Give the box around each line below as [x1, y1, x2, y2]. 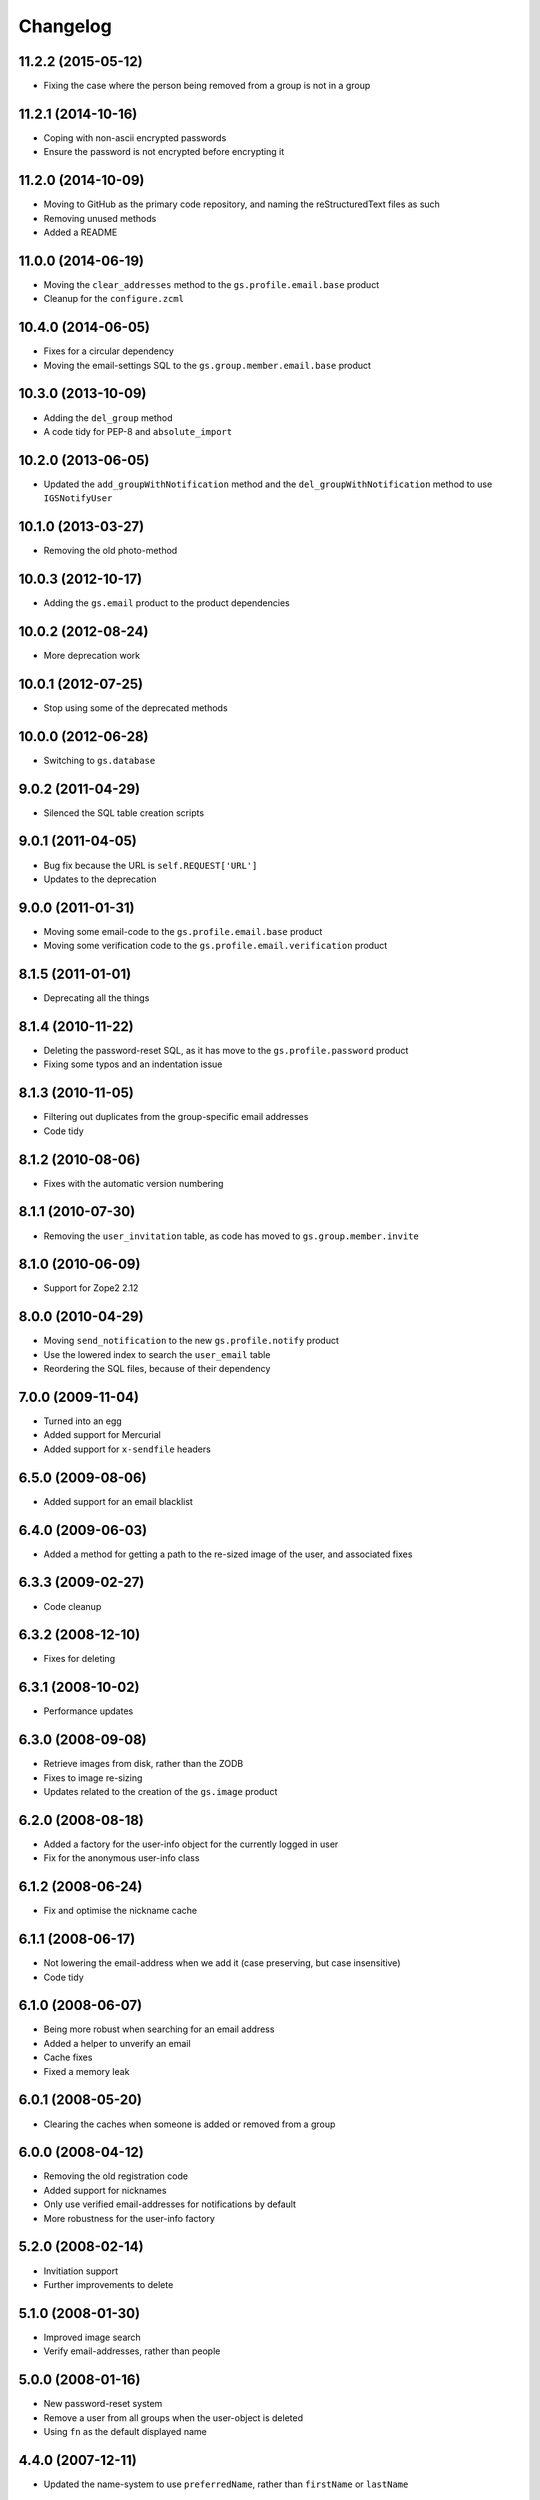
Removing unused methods [43, 212, 157, 224]
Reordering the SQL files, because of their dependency [43, 1363, 271, 1375]
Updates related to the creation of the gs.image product [43, 1786, 278, 1798]
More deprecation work [43, 649, 141, 661]
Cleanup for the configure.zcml [43, 293, 185, 305]
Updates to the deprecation [43, 873, 157, 885]
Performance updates [43, 1705, 134, 1717]
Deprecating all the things [43, 992, 150, 1004]
